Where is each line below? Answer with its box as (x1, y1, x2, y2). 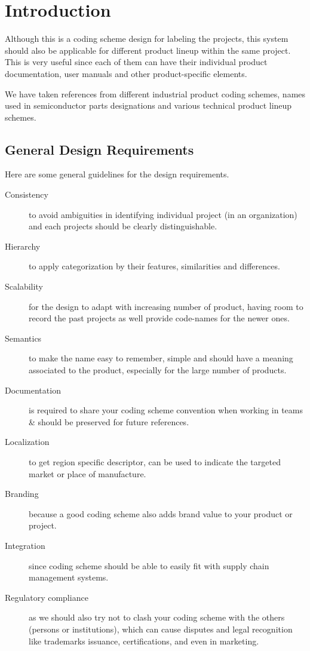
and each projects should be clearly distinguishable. (29, 220, 217, 232)
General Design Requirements (5, 140, 194, 158)
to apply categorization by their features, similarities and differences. (29, 260, 280, 272)
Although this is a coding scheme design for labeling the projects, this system (5, 32, 288, 45)
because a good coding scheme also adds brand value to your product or (29, 507, 293, 520)
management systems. (29, 571, 109, 584)
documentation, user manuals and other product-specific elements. (5, 67, 247, 79)
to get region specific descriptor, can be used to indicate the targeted (29, 455, 281, 468)
